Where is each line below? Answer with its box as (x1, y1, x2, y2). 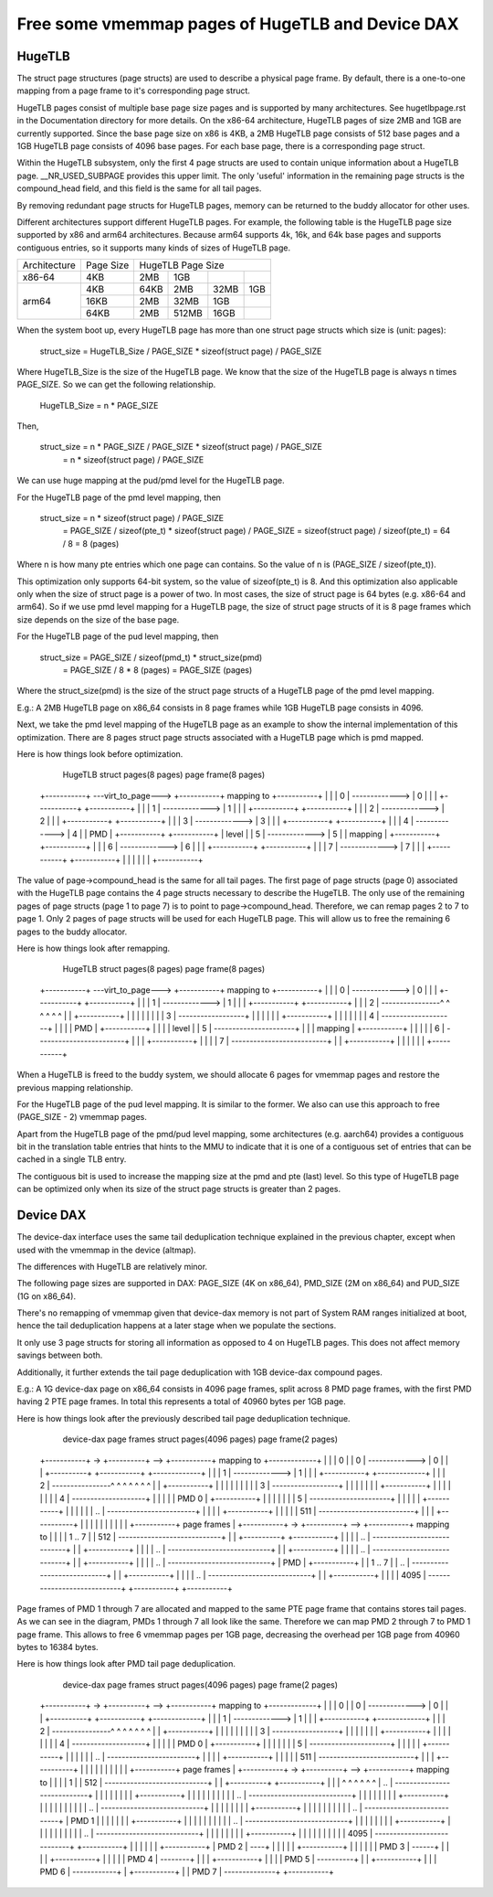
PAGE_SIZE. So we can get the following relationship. (16, 379, 216, 390)
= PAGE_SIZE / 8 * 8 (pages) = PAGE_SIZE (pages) (62, 664, 253, 676)
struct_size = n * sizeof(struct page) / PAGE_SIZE (39, 513, 224, 524)
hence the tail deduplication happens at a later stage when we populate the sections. (16, 1320, 337, 1331)
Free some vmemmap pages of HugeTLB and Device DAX (16, 14, 460, 34)
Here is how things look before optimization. (16, 748, 184, 759)
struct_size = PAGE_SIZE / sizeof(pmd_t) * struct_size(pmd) (39, 652, 263, 663)
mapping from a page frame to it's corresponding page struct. (16, 85, 251, 96)
